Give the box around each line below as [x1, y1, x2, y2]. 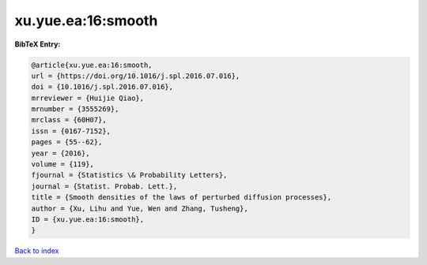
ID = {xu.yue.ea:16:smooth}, [31, 215, 145, 224]
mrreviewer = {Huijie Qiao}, [31, 93, 145, 103]
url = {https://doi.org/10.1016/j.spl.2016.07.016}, [31, 71, 240, 80]
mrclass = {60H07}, [31, 115, 107, 125]
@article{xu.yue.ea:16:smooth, [31, 60, 153, 69]
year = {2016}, [31, 148, 90, 158]
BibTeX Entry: [14, 39, 61, 49]
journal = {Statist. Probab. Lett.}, [31, 181, 178, 191]
